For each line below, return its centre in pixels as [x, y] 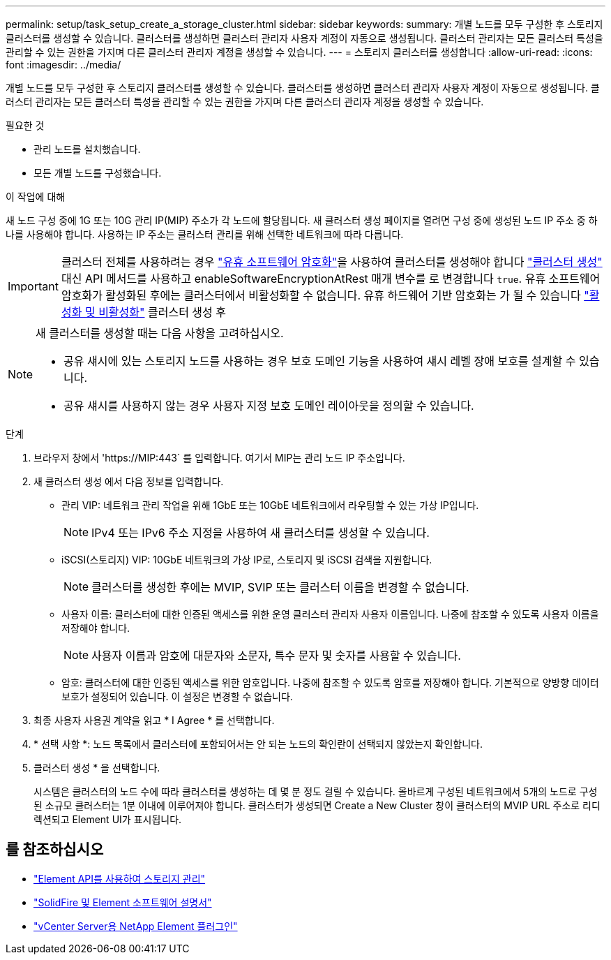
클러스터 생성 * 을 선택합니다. [97, 768]
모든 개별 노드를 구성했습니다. [98, 173]
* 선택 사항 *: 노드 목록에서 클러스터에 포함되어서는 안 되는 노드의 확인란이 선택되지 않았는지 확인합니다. [258, 744]
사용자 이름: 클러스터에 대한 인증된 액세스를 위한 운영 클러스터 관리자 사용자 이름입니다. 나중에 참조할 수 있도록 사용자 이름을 [330, 614]
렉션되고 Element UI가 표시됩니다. [108, 819]
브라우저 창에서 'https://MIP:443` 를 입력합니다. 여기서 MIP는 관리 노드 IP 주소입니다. [219, 458]
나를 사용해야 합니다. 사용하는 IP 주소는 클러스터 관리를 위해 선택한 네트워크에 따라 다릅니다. [205, 234]
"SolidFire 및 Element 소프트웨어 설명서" [123, 902]
